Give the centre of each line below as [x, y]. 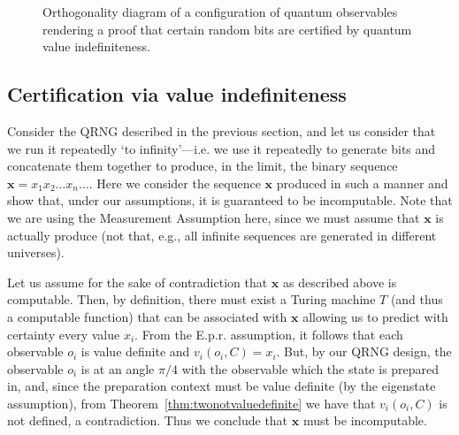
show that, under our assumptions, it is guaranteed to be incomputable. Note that [230, 200]
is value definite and [135, 351]
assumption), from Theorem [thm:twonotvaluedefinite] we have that [191, 403]
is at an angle [118, 368]
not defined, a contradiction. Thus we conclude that [148, 420]
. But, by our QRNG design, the [364, 351]
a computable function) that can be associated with [147, 316]
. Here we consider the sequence [175, 183]
